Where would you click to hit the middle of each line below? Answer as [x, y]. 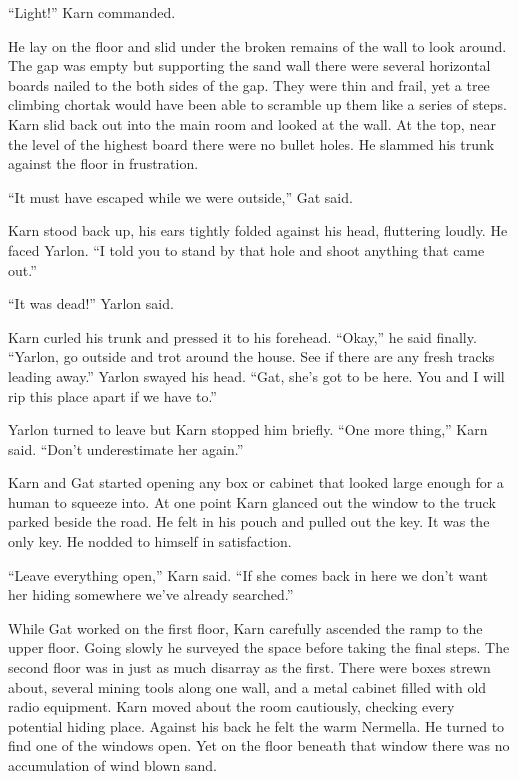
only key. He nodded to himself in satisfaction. [150, 541]
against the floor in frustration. [103, 163]
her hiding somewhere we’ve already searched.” [151, 594]
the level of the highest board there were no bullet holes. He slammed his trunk [251, 143]
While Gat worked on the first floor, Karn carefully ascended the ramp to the [245, 627]
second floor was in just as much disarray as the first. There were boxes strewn [249, 667]
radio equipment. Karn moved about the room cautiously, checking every [231, 706]
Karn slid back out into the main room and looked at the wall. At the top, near [252, 123]
